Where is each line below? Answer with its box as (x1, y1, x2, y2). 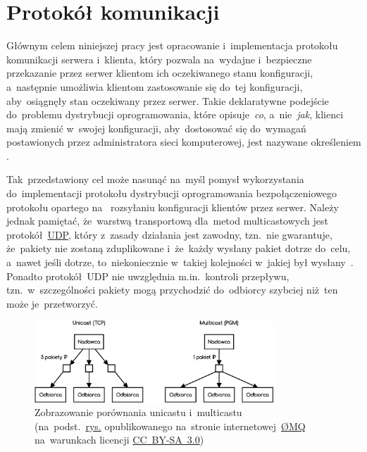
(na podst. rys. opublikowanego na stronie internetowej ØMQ (35, 418, 306, 433)
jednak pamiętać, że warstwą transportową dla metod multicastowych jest (6, 213, 328, 228)
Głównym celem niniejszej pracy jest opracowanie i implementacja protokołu (6, 38, 338, 53)
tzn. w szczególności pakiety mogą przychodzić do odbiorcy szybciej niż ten (6, 282, 338, 297)
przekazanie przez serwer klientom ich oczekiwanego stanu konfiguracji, (6, 65, 313, 80)
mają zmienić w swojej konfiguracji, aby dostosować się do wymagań (6, 120, 306, 135)
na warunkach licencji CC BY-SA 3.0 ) (35, 432, 204, 447)
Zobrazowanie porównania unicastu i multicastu (35, 405, 242, 420)
